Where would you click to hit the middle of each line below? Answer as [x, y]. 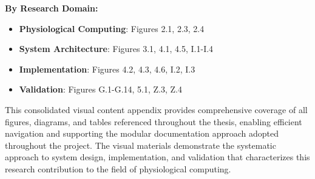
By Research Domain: [52, 8]
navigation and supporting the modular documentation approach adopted [142, 133]
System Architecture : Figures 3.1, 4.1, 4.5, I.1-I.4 [116, 49]
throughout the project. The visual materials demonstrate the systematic [141, 145]
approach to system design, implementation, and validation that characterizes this [157, 157]
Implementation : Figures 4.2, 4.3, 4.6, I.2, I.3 [107, 69]
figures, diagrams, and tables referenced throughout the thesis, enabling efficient [154, 121]
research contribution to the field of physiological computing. [118, 168]
